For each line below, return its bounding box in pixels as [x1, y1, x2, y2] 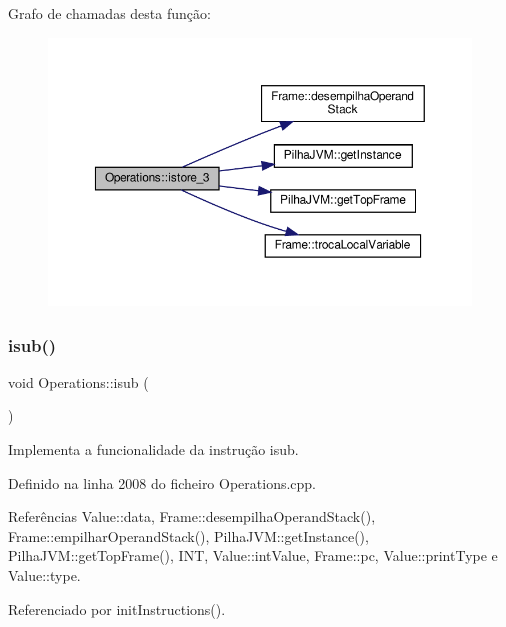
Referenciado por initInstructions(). [8, 598, 226, 619]
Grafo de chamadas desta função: [8, 3, 211, 23]
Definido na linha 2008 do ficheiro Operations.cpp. [8, 472, 317, 493]
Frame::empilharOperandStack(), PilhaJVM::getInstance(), [8, 525, 369, 546]
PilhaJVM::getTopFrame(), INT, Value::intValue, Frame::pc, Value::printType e [8, 545, 498, 566]
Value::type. [8, 564, 81, 585]
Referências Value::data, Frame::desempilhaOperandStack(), [8, 506, 376, 527]
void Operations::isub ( [8, 371, 149, 392]
